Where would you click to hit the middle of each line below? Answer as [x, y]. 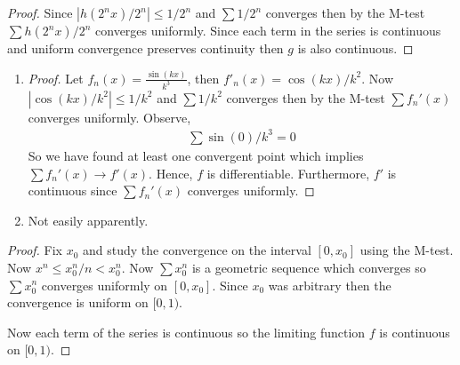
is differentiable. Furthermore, [288, 173]
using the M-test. [407, 250]
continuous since [73, 190]
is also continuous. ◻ [355, 48]
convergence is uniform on [78, 302]
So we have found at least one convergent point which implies [196, 155]
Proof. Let [56, 78]
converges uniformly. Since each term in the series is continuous [268, 30]
